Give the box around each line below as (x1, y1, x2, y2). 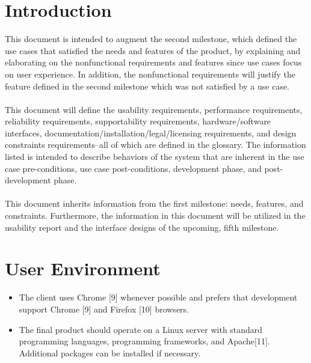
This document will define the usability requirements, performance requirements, (5, 103, 303, 115)
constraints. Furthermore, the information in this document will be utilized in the (5, 209, 306, 222)
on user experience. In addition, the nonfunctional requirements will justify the (5, 67, 296, 80)
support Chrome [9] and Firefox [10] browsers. (19, 302, 189, 315)
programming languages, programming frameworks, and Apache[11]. (19, 335, 270, 347)
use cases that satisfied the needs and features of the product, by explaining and (5, 44, 301, 56)
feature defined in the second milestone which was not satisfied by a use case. (5, 79, 290, 92)
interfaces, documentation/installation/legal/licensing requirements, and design (5, 126, 297, 139)
